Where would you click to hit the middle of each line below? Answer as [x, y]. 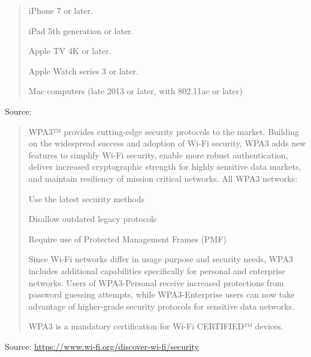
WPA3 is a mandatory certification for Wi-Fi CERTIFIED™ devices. [156, 326]
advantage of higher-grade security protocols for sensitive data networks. [161, 306]
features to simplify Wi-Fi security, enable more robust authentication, [158, 154]
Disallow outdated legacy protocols [93, 219]
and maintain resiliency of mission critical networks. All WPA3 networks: [163, 178]
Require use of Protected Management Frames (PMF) [128, 238]
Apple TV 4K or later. [70, 51]
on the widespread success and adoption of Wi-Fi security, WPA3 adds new [167, 143]
